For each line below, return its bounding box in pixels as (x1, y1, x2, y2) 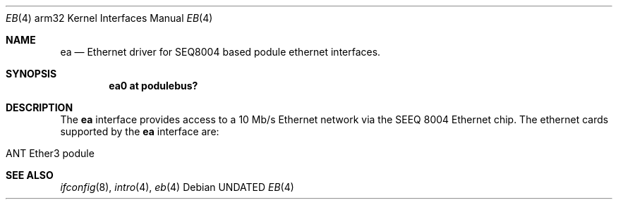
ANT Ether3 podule (6, 147, 95, 159)
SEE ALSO (6, 169, 54, 181)
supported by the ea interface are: (60, 125, 219, 137)
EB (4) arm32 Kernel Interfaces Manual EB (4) (6, 12, 213, 24)
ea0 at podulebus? (109, 80, 198, 92)
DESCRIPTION (6, 101, 73, 113)
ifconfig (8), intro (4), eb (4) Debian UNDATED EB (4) (60, 181, 294, 193)
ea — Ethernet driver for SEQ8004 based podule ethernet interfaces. (60, 46, 381, 58)
